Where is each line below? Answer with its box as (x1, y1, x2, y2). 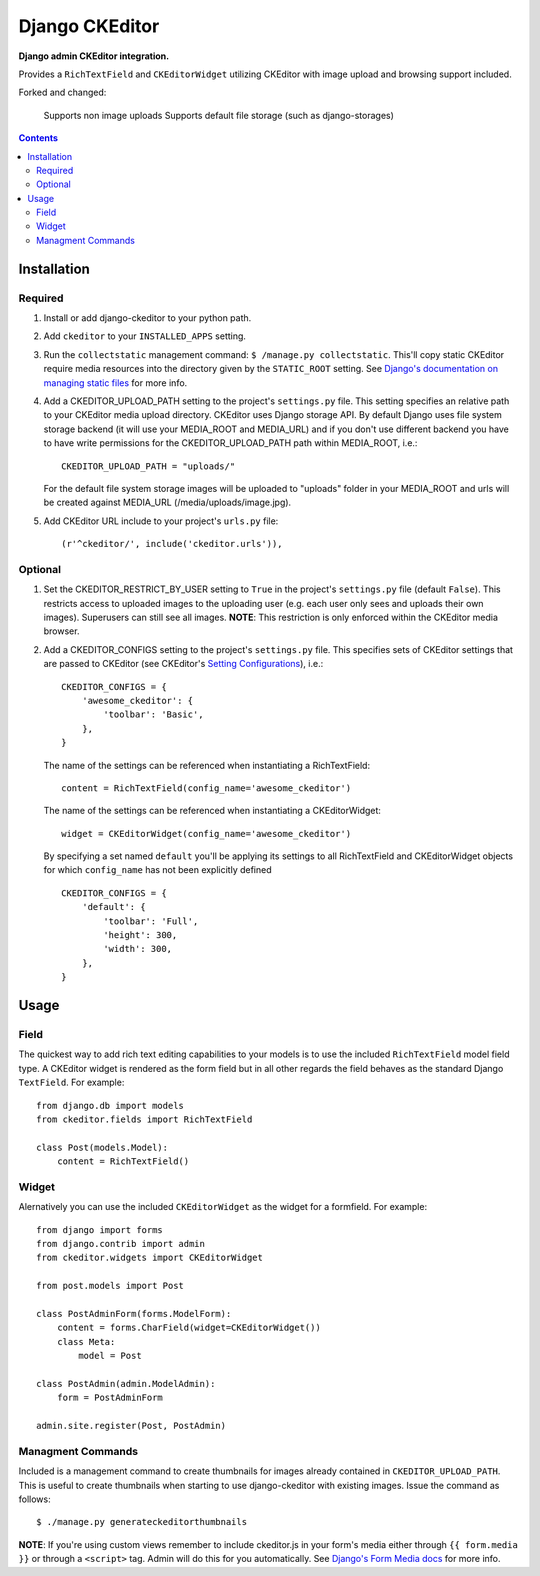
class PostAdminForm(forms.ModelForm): (36, 1308, 232, 1319)
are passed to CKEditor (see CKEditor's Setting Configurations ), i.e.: (43, 658, 324, 670)
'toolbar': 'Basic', (103, 709, 204, 720)
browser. (43, 625, 80, 637)
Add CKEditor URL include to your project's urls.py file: (43, 515, 279, 527)
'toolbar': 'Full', (103, 915, 199, 927)
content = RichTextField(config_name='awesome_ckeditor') (61, 782, 352, 794)
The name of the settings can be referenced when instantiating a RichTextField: (43, 759, 370, 771)
